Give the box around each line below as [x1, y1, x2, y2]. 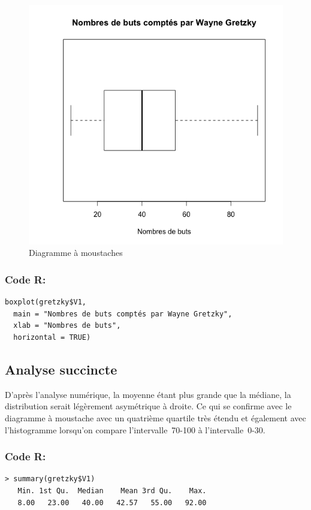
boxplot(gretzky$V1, [5, 298, 87, 307]
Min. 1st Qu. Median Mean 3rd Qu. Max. [17, 486, 207, 495]
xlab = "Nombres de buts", [13, 321, 121, 330]
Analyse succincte [5, 360, 117, 378]
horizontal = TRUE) [13, 333, 91, 342]
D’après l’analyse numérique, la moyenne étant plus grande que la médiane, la [5, 388, 291, 400]
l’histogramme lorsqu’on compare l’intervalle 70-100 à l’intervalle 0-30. [5, 423, 265, 436]
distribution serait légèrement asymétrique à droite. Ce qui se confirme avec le [5, 400, 292, 412]
